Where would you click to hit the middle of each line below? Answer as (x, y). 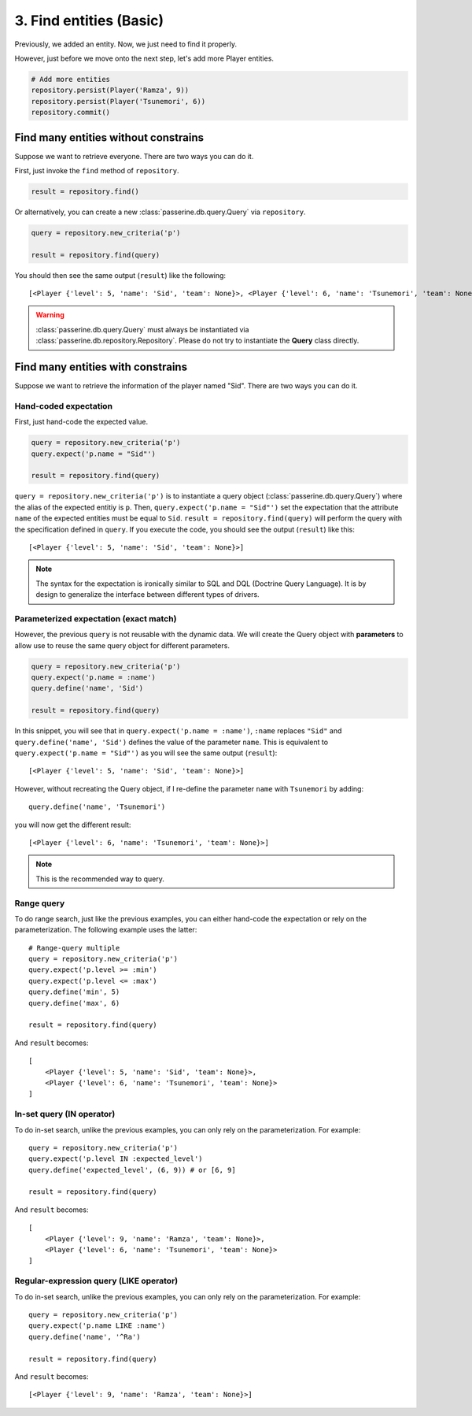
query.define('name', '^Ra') (85, 1336)
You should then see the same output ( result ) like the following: (120, 275)
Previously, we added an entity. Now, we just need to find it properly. (126, 44)
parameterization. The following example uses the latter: (106, 930)
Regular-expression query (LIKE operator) (96, 1281)
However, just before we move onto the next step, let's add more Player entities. (144, 58)
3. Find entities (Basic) (89, 20)
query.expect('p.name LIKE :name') (97, 1326)
